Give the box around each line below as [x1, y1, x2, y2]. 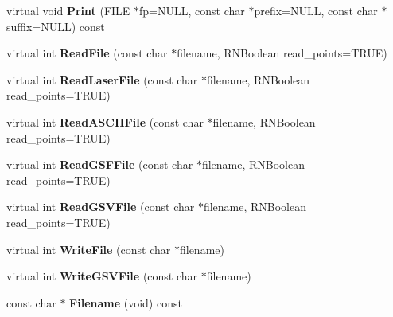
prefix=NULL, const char [254, 2, 378, 18]
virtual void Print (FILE [6, 2, 130, 18]
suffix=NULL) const [6, 18, 105, 34]
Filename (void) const [69, 294, 182, 311]
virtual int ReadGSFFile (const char [6, 156, 193, 173]
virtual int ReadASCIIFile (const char [6, 113, 204, 130]
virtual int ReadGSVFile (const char [6, 198, 195, 215]
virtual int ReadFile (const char [6, 45, 168, 61]
